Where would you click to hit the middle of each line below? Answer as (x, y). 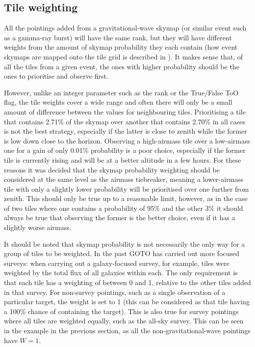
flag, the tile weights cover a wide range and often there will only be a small (118, 102)
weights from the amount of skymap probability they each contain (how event (121, 47)
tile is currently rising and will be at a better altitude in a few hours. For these (123, 159)
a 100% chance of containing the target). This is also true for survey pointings (121, 311)
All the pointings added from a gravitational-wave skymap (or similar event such (125, 28)
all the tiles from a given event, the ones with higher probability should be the (122, 66)
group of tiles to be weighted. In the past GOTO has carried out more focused (122, 253)
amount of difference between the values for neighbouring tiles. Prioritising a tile (125, 111)
